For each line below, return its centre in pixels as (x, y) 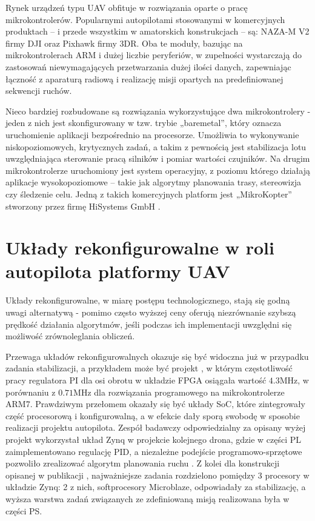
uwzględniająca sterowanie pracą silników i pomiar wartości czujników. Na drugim (158, 158)
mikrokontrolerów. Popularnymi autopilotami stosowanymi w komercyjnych (145, 19)
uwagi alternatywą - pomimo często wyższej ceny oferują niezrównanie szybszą (151, 312)
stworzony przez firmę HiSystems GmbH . (83, 206)
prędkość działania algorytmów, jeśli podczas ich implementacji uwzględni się (149, 324)
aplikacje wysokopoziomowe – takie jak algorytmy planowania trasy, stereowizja (153, 182)
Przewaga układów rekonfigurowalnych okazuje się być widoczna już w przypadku (157, 356)
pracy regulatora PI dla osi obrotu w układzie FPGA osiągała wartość (136, 380)
